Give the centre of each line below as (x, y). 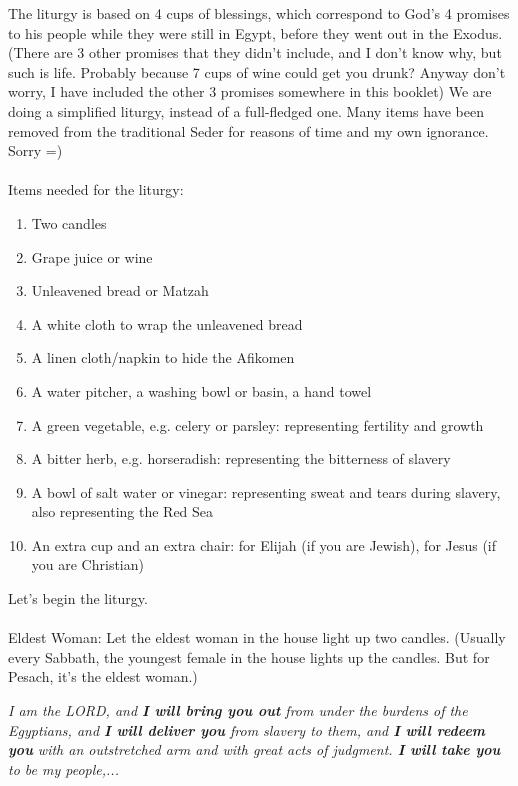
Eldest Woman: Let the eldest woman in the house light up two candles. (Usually (257, 637)
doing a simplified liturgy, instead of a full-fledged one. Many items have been (246, 110)
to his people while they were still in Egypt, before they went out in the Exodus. (255, 32)
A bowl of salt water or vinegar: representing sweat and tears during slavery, (266, 491)
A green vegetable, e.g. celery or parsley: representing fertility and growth (257, 424)
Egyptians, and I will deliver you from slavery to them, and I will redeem (247, 729)
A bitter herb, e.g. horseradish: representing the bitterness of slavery (241, 458)
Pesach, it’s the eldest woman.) (103, 676)
